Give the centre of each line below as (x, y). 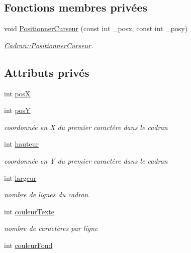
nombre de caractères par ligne (51, 228)
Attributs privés (47, 72)
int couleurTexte (29, 211)
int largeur (20, 177)
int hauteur (21, 144)
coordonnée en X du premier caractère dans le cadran (86, 127)
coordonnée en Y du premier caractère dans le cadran (86, 160)
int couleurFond (28, 245)
